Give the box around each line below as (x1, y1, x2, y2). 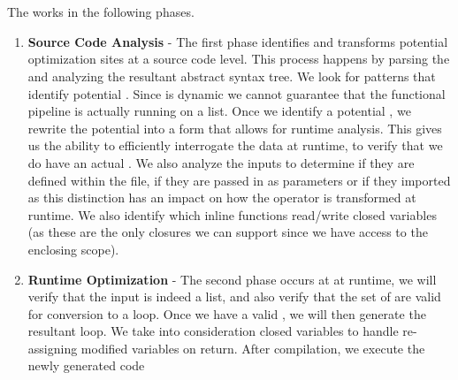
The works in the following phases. (7, 3, 195, 21)
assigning (27, 338, 78, 357)
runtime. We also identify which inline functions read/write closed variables (27, 205, 437, 224)
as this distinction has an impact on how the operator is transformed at (27, 188, 416, 207)
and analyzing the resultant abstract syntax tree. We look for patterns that (27, 66, 436, 85)
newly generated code (27, 356, 145, 375)
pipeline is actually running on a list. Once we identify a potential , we (27, 102, 411, 120)
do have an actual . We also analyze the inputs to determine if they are (27, 153, 415, 171)
